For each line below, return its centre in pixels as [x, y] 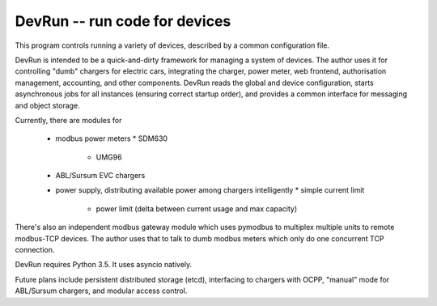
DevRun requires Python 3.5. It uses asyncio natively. [104, 265]
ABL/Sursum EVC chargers [100, 176]
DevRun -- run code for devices [123, 21]
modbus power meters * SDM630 [112, 138]
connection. [35, 250]
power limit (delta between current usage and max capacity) [197, 208]
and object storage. [47, 105]
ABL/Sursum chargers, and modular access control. [101, 291]
